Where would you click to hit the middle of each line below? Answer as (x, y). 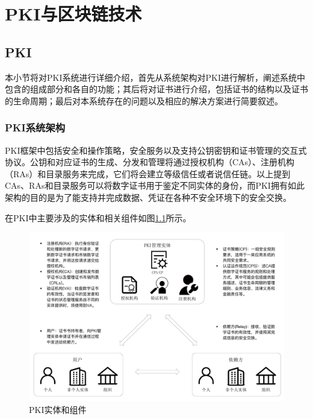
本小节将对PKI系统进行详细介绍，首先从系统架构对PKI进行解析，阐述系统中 (155, 77)
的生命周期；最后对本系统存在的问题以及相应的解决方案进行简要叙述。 (144, 100)
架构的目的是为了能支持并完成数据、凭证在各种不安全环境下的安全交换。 (148, 197)
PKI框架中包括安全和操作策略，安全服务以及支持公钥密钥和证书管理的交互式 (156, 150)
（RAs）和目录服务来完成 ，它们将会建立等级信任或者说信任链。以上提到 (148, 173)
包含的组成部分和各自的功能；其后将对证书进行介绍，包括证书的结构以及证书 (156, 89)
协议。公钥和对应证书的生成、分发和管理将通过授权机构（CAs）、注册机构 (150, 162)
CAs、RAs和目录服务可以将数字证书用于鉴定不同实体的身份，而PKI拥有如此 (155, 185)
